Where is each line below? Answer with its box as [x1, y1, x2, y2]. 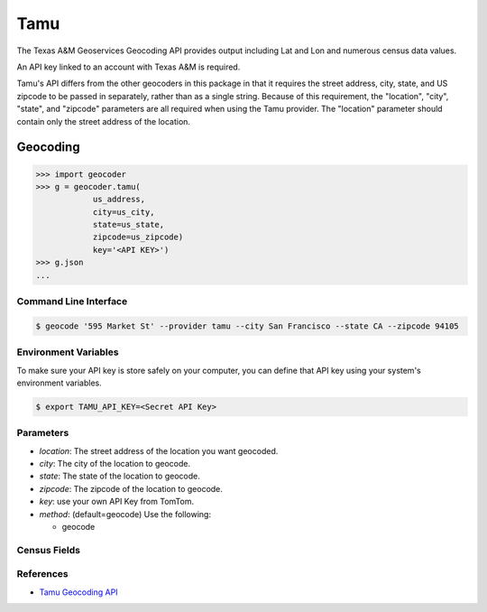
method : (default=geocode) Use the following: [39, 508, 212, 519]
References [16, 568, 69, 580]
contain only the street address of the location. [16, 116, 191, 126]
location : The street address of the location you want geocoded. [39, 445, 279, 456]
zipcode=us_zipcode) [92, 232, 184, 243]
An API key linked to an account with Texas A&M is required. [16, 61, 241, 72]
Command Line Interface [16, 294, 128, 307]
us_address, [92, 194, 146, 205]
